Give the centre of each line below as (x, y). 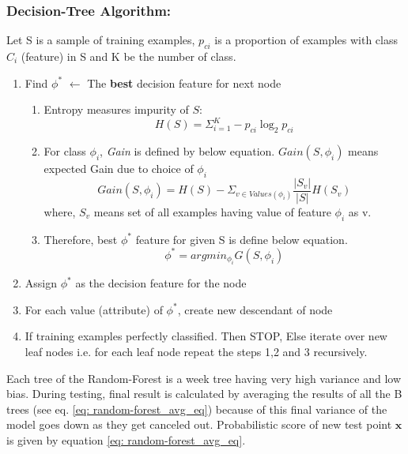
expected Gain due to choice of (119, 169)
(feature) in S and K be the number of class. (128, 56)
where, (60, 211)
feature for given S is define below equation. (242, 239)
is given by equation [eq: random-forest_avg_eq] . (126, 440)
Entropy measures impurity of (116, 109)
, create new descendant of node (255, 309)
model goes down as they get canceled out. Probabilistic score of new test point (199, 424)
